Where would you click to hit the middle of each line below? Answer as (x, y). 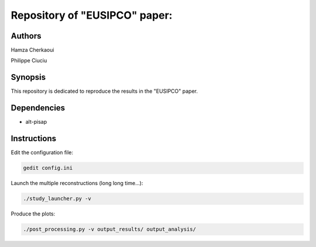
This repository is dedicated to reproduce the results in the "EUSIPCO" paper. (104, 91)
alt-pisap (36, 122)
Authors (26, 36)
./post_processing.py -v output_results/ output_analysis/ (109, 229)
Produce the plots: (33, 214)
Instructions (34, 139)
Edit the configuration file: (42, 152)
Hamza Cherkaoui (32, 50)
